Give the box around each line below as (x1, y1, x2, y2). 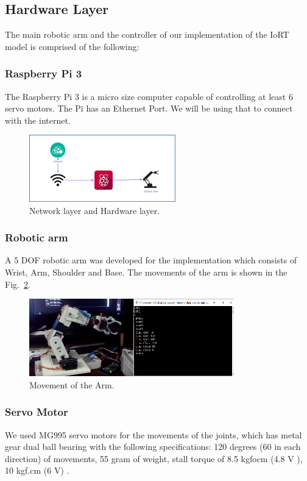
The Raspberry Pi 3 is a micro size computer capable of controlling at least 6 (5, 90, 293, 102)
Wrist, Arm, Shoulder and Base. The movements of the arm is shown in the (5, 265, 288, 278)
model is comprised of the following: (5, 40, 139, 52)
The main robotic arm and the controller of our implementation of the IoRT (5, 28, 289, 41)
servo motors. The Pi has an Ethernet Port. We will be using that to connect (5, 102, 293, 115)
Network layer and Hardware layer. (29, 204, 160, 216)
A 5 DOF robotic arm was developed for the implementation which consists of (5, 254, 297, 266)
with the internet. (5, 113, 71, 126)
